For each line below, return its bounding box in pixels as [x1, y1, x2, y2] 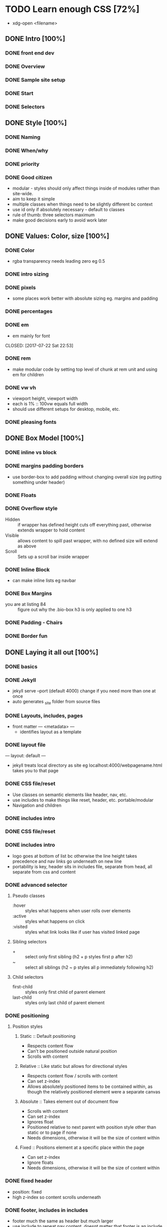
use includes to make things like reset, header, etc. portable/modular [12, 797, 154, 803]
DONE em [5, 321, 29, 328]
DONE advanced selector [5, 881, 67, 888]
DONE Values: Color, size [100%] [5, 232, 110, 240]
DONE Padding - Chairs [5, 619, 63, 626]
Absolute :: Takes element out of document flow [19, 1098, 119, 1104]
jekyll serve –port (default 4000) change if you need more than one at [12, 688, 156, 694]
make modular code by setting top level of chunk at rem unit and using [12, 366, 158, 372]
